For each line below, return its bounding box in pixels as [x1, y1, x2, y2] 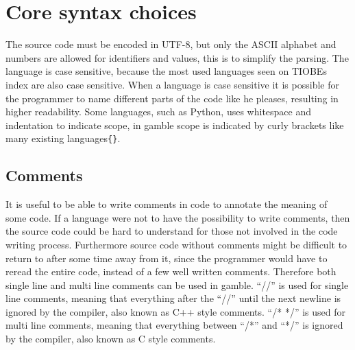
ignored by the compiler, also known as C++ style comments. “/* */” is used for [5, 304, 345, 318]
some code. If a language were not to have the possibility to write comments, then [5, 210, 350, 224]
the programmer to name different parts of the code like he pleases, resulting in [5, 91, 339, 105]
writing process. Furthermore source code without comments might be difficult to [5, 237, 347, 251]
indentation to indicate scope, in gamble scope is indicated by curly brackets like [5, 117, 344, 132]
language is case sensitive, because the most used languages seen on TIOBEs [5, 64, 327, 78]
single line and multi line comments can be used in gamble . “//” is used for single [5, 277, 349, 292]
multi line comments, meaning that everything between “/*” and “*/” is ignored [5, 318, 343, 332]
